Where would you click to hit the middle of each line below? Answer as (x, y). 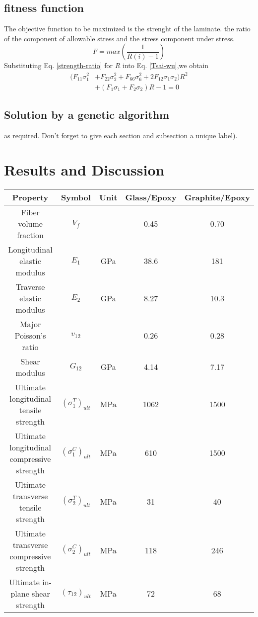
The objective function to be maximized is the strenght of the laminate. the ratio (127, 29)
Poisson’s (30, 335)
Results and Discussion (84, 169)
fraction (30, 235)
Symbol (76, 197)
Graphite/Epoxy (217, 197)
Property (30, 197)
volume (30, 223)
